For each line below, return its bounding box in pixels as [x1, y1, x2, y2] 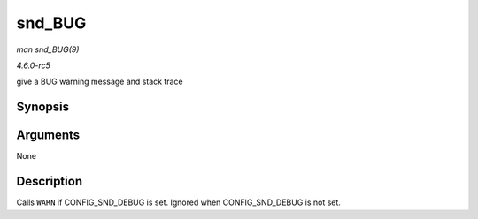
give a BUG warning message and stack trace [16, 76, 183, 87]
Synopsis [16, 100, 70, 115]
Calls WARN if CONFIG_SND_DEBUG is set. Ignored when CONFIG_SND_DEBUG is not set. [16, 197, 341, 208]
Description [16, 174, 83, 189]
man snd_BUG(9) [16, 44, 80, 55]
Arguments [16, 128, 81, 143]
